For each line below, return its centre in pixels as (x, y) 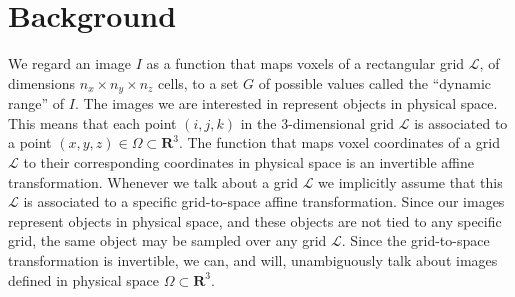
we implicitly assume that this (410, 181)
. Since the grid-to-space (415, 240)
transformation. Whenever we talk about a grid (153, 181)
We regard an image (69, 63)
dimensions (42, 82)
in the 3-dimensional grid (317, 122)
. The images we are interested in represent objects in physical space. (286, 103)
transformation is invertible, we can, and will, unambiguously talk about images (253, 259)
